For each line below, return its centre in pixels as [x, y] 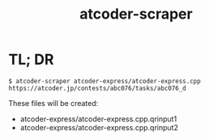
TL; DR [31, 59]
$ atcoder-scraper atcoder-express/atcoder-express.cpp [104, 81]
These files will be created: [53, 103]
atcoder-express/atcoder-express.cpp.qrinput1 [98, 119]
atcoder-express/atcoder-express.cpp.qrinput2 [99, 127]
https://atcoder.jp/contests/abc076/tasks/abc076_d [97, 88]
